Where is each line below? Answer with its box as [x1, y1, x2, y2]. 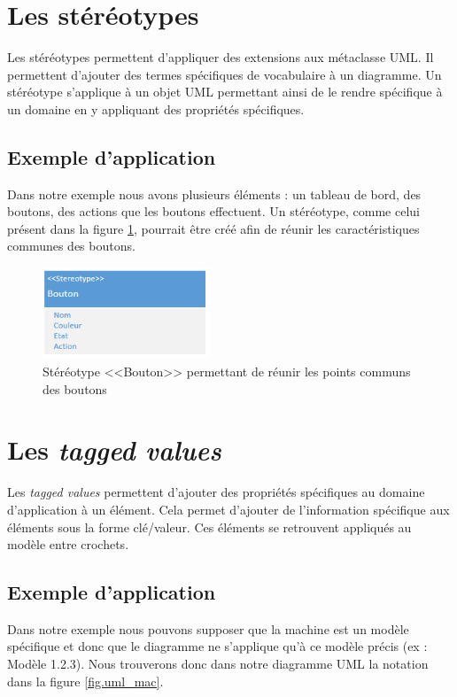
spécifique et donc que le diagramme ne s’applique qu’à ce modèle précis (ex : [7, 637, 428, 655]
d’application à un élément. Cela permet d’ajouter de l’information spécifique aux [7, 500, 450, 518]
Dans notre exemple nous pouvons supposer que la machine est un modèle [7, 619, 409, 638]
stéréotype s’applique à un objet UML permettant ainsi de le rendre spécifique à [7, 82, 443, 101]
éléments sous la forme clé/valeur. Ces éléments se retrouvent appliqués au [7, 517, 412, 536]
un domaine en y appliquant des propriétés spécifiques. [7, 99, 305, 118]
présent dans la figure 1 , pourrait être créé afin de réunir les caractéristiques [7, 219, 420, 237]
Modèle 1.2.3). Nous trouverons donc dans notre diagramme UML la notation [7, 654, 429, 673]
